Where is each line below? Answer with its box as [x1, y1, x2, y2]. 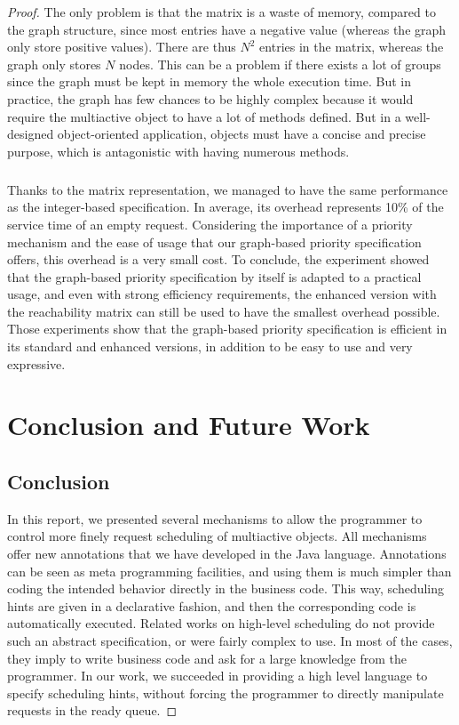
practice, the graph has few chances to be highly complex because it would [7, 89, 414, 108]
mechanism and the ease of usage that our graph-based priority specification [7, 232, 422, 251]
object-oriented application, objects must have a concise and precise [57, 125, 426, 143]
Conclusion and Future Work [7, 407, 370, 443]
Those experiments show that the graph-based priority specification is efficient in [7, 319, 447, 338]
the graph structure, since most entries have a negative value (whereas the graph [7, 20, 447, 38]
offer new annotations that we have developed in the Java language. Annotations [7, 544, 447, 563]
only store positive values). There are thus [7, 37, 236, 56]
